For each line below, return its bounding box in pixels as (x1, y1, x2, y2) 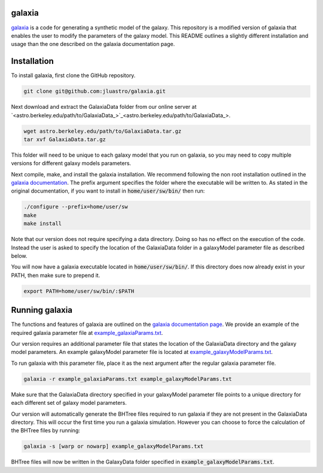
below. (11, 252, 28, 260)
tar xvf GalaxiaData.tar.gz (23, 136, 106, 143)
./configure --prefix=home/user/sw (23, 203, 128, 210)
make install (23, 220, 62, 227)
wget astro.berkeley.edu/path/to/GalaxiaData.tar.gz (23, 127, 182, 135)
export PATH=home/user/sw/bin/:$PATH (23, 288, 135, 294)
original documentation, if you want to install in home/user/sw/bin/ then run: (11, 187, 205, 194)
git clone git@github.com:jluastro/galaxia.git (23, 88, 166, 95)
